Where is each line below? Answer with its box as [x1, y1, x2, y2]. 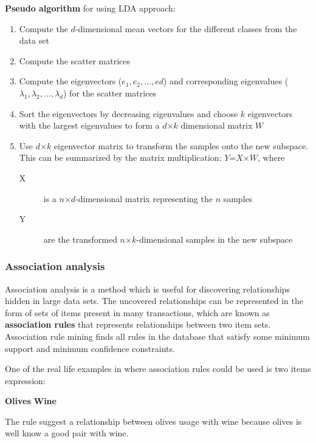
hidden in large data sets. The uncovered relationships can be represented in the [5, 294, 303, 307]
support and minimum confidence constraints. [5, 342, 175, 354]
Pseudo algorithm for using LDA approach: [5, 2, 176, 14]
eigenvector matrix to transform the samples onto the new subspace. [53, 139, 309, 152]
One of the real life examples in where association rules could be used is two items [5, 362, 311, 375]
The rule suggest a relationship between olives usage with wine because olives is [5, 414, 302, 427]
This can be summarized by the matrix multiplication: [19, 151, 222, 164]
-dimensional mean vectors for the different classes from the [75, 22, 297, 35]
